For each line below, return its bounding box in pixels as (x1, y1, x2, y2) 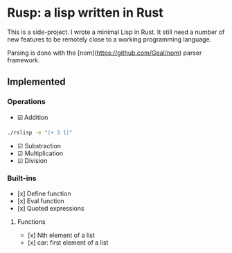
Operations (7, 97, 46, 107)
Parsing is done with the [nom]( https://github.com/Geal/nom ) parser (7, 49, 202, 57)
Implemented (7, 76, 66, 88)
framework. (7, 55, 40, 64)
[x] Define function (17, 189, 71, 198)
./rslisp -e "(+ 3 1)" (7, 129, 73, 136)
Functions (17, 217, 46, 226)
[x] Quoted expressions (17, 204, 84, 212)
